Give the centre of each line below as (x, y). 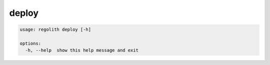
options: (30, 43)
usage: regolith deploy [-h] (55, 30)
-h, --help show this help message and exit (82, 50)
